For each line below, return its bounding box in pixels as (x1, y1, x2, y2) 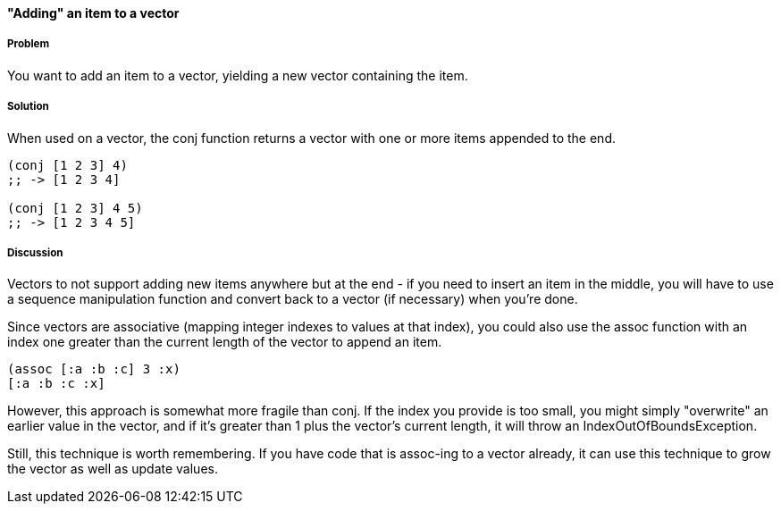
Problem (7, 38, 50, 51)
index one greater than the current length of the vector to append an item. (7, 334, 442, 350)
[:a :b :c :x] (7, 376, 105, 391)
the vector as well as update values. (7, 461, 218, 477)
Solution (7, 100, 49, 113)
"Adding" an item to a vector (7, 5, 180, 21)
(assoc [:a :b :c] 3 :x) (7, 362, 181, 377)
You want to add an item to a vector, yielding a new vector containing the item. (7, 67, 468, 83)
